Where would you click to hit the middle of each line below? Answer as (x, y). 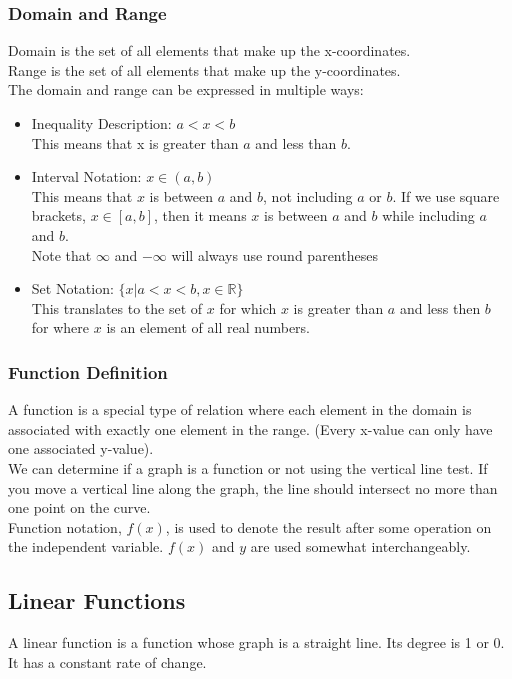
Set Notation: (72, 288)
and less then (440, 307)
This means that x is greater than (135, 142)
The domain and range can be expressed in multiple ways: (186, 89)
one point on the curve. (79, 507)
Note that (61, 254)
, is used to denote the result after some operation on (328, 526)
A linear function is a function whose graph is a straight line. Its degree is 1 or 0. (256, 642)
